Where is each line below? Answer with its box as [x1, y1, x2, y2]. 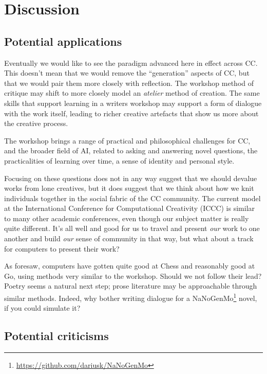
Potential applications [4, 33, 122, 49]
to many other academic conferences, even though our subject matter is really [4, 212, 249, 223]
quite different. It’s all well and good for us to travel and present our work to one [4, 223, 260, 234]
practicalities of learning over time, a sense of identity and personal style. [4, 155, 235, 166]
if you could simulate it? [4, 302, 81, 313]
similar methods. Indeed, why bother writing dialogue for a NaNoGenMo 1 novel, [4, 291, 257, 303]
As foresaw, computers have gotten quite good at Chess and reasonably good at [4, 260, 255, 271]
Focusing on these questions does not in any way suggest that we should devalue [4, 172, 257, 183]
